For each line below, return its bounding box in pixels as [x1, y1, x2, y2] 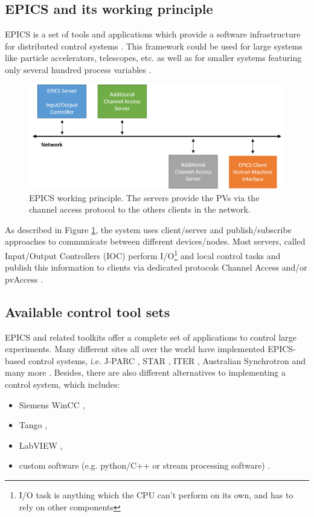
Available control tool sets [5, 302, 170, 321]
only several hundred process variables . [5, 63, 152, 75]
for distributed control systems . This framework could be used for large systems [5, 39, 303, 52]
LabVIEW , [19, 438, 63, 451]
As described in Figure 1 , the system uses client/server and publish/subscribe [5, 223, 292, 236]
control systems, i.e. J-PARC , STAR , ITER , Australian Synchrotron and [28, 354, 306, 367]
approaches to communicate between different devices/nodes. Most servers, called [5, 235, 306, 248]
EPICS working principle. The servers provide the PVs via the [29, 191, 260, 204]
